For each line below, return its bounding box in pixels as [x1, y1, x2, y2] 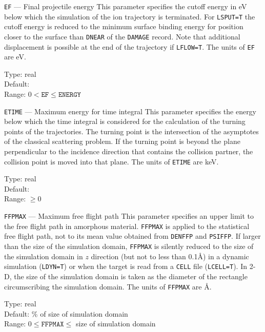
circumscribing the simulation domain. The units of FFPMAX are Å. [4, 281, 212, 292]
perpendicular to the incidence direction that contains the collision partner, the [4, 146, 253, 157]
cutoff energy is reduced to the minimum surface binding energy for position [4, 21, 243, 32]
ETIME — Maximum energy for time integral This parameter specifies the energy [4, 106, 257, 116]
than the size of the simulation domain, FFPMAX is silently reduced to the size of [4, 241, 254, 252]
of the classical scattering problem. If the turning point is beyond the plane [4, 136, 240, 147]
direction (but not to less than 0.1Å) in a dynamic [91, 251, 249, 261]
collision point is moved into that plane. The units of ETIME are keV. [4, 156, 219, 167]
